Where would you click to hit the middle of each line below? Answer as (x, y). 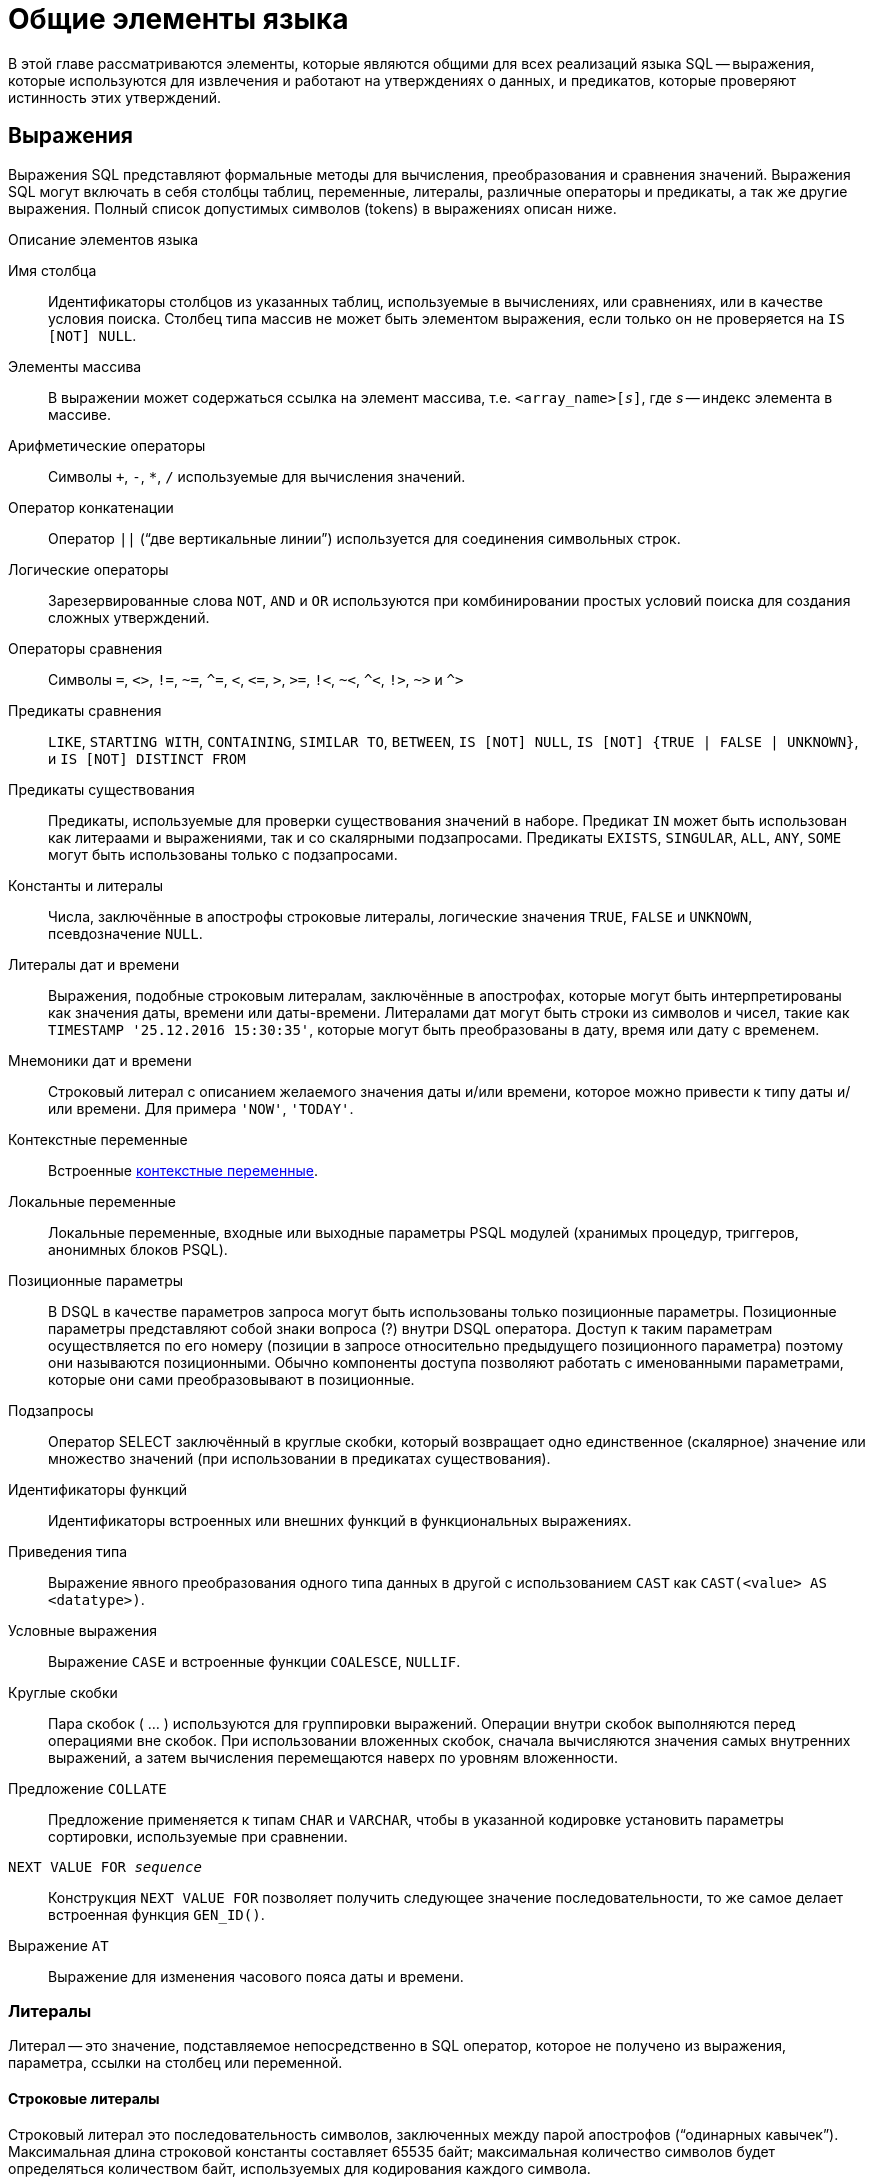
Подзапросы (51, 1410)
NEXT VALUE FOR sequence (105, 1866)
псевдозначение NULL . (125, 933)
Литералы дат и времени (94, 964)
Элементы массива (75, 366)
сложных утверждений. (129, 617)
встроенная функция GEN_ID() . (156, 1914)
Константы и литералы (85, 885)
